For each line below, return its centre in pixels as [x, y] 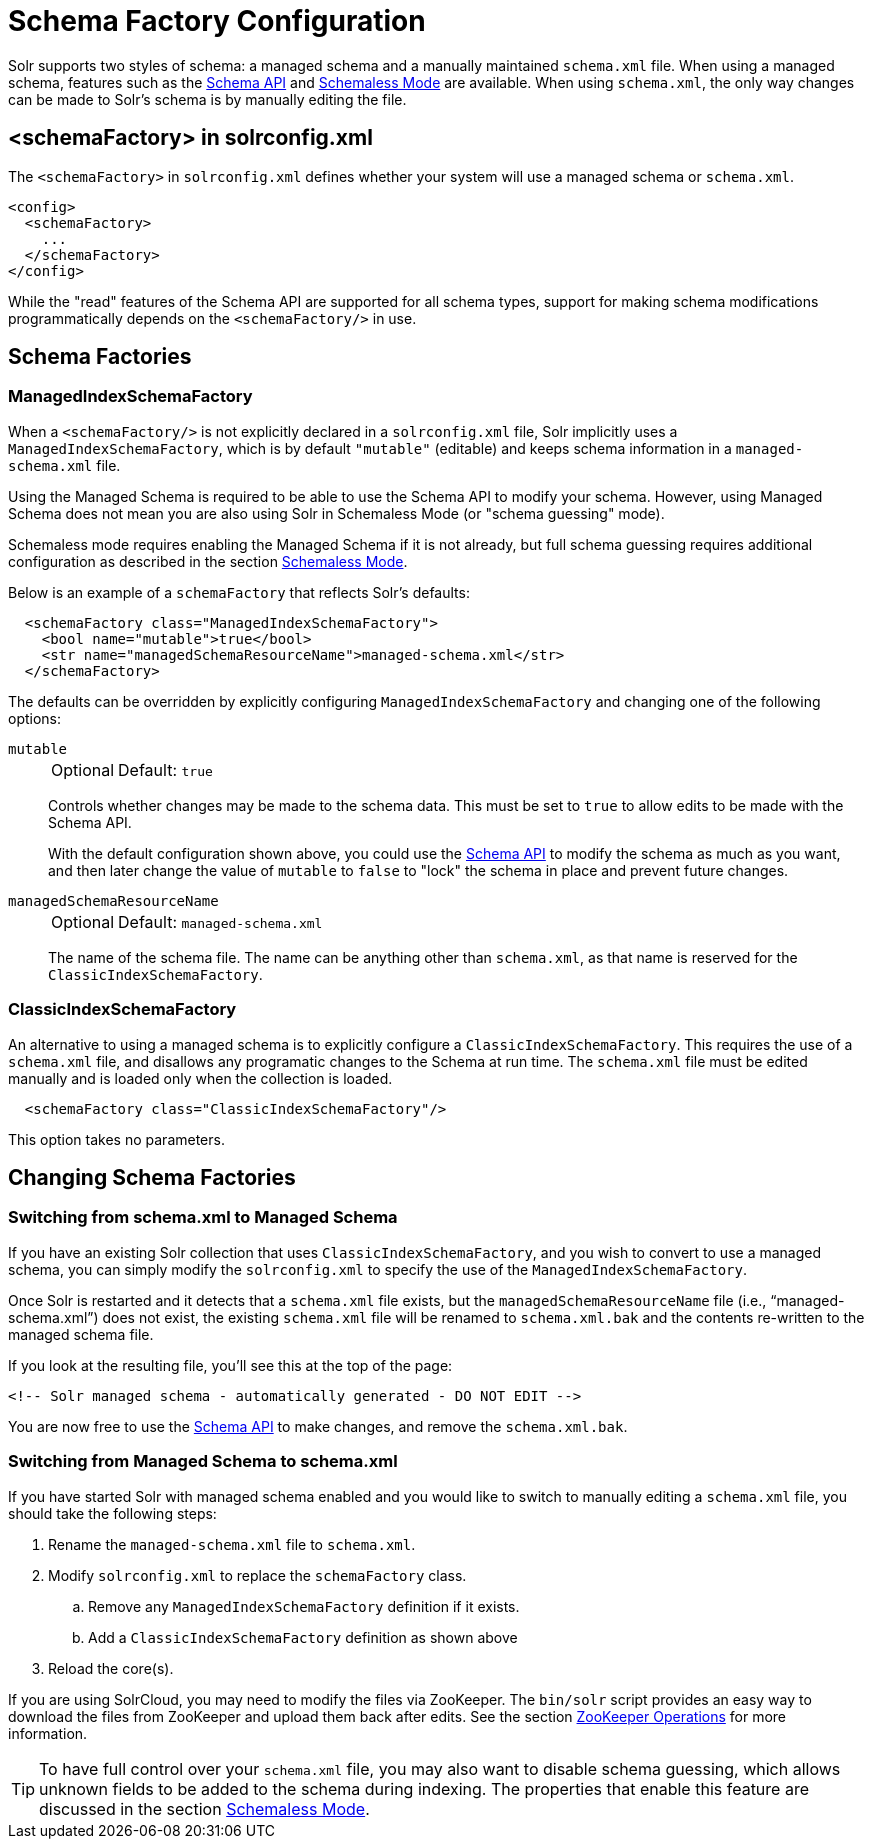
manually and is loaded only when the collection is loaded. [200, 1078]
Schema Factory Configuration [217, 21]
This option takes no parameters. [116, 1139]
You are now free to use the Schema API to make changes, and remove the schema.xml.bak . [318, 1426]
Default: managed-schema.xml [220, 921]
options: [35, 718]
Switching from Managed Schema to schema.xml [203, 1461]
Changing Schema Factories [152, 1177]
